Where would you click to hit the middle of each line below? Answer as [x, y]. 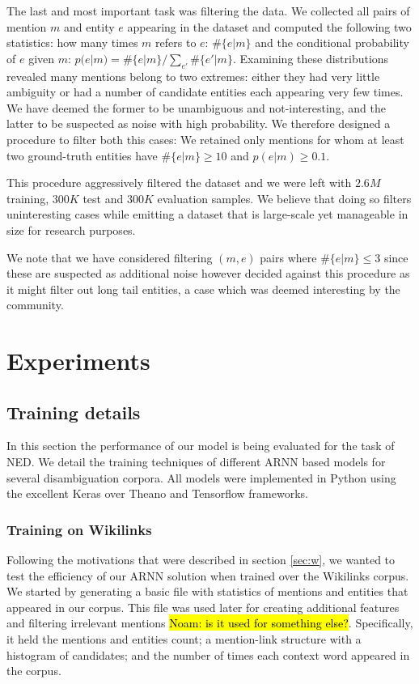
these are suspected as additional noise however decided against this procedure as [208, 273]
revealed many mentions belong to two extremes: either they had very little [193, 76]
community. [35, 305]
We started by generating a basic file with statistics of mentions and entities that [207, 591]
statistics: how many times [72, 42]
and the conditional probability [332, 42]
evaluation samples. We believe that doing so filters [284, 198]
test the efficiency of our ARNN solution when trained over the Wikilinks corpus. [208, 575]
